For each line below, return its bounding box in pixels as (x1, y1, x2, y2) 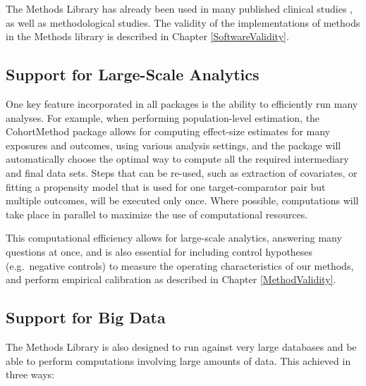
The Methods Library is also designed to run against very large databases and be (6, 339, 357, 354)
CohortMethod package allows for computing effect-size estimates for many (6, 124, 331, 139)
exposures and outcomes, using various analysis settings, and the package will (6, 137, 341, 152)
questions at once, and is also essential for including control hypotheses (6, 244, 313, 259)
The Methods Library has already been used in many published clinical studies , (6, 1, 353, 15)
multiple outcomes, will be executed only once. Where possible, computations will (6, 193, 359, 208)
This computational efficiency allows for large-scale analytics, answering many (6, 230, 342, 245)
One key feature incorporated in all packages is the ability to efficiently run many (6, 96, 358, 111)
